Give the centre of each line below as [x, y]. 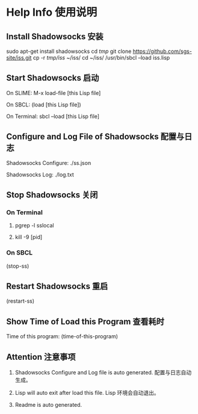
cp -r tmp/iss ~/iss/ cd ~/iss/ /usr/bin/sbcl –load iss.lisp [101, 57]
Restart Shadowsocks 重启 [57, 286]
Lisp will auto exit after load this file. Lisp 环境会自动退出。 [87, 393]
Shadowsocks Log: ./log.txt [40, 175]
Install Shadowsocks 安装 [55, 36]
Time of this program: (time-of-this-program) [62, 336]
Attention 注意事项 [41, 357]
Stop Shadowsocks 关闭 [52, 195]
